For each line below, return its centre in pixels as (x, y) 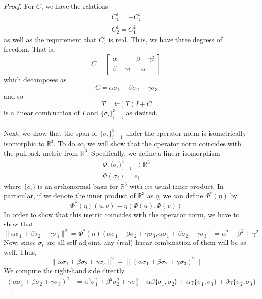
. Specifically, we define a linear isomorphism (154, 153)
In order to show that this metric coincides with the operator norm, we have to (122, 214)
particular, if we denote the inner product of (70, 196)
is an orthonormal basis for (78, 186)
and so (14, 96)
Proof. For (19, 6)
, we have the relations (75, 6)
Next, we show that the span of (51, 133)
